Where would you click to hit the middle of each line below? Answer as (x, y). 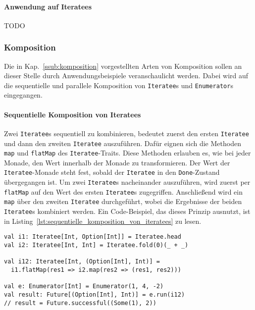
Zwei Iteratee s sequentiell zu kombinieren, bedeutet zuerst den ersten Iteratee (127, 133)
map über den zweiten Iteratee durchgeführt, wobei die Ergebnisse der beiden (123, 201)
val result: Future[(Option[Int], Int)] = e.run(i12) (95, 294)
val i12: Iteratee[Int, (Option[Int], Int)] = (82, 262)
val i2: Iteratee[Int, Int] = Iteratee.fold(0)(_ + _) (96, 245)
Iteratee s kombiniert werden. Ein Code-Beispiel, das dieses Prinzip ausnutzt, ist (127, 211)
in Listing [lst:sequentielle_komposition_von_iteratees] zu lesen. (103, 221)
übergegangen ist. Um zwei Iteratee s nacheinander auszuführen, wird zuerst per (127, 182)
